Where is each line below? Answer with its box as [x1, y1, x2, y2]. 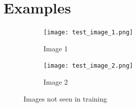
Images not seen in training [23, 93, 107, 104]
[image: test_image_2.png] [43, 62, 133, 70]
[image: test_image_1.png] [43, 29, 133, 36]
